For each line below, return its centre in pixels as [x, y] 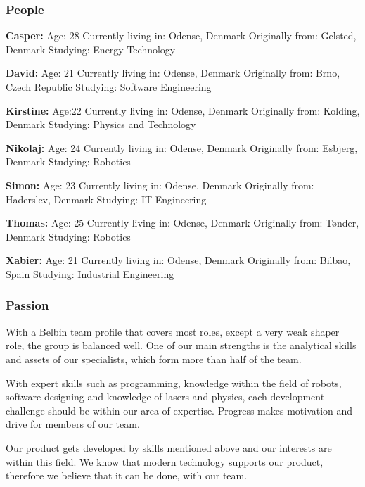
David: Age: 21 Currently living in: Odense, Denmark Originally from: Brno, [173, 73]
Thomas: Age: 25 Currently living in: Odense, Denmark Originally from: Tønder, [182, 223]
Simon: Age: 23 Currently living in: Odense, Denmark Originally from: [160, 185]
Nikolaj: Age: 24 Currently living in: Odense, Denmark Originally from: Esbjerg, [182, 147]
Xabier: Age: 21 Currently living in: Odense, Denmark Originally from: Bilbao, [178, 260]
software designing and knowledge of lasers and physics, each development [165, 397]
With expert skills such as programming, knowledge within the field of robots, [174, 382]
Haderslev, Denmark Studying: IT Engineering [106, 199]
